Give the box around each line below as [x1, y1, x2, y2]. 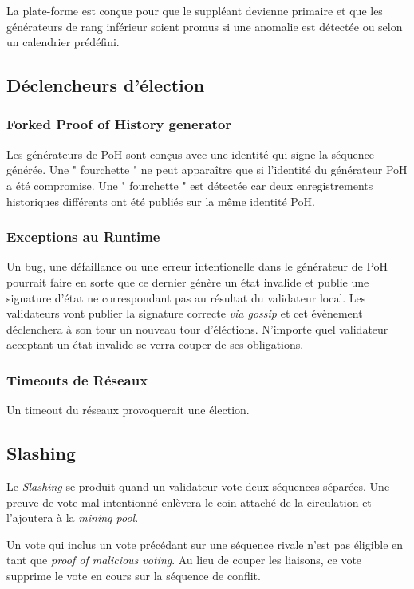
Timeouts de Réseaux [6, 370, 148, 389]
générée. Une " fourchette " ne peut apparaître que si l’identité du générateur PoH [6, 161, 408, 178]
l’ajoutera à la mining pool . [6, 509, 139, 526]
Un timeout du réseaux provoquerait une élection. [6, 401, 250, 418]
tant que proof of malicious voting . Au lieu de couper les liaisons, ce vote [6, 551, 362, 568]
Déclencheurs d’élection [6, 73, 205, 97]
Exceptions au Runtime [6, 227, 160, 247]
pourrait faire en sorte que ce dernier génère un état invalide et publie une [6, 273, 369, 290]
